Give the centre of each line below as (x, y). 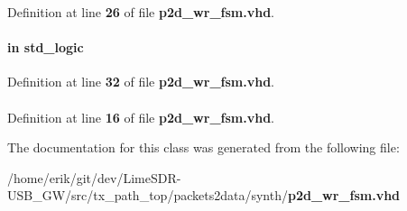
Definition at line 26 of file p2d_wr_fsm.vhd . (141, 12)
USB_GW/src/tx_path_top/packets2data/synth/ (148, 195)
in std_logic (46, 47)
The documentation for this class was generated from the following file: (203, 147)
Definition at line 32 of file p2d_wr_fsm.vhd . (141, 82)
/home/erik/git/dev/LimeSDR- (94, 177)
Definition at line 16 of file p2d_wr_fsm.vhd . (141, 117)
